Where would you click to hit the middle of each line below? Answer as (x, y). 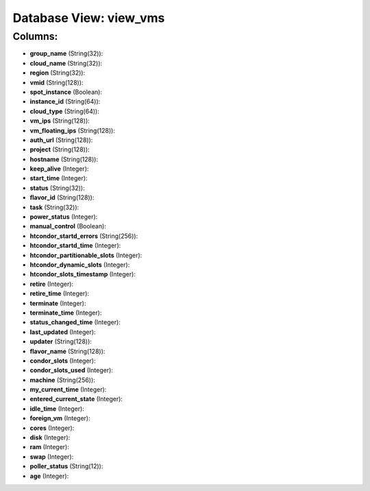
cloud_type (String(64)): (64, 111)
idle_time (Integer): (57, 409)
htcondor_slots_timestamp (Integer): (83, 274)
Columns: (35, 36)
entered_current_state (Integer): (76, 399)
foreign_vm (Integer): (60, 418)
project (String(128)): (60, 149)
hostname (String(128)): (64, 159)
